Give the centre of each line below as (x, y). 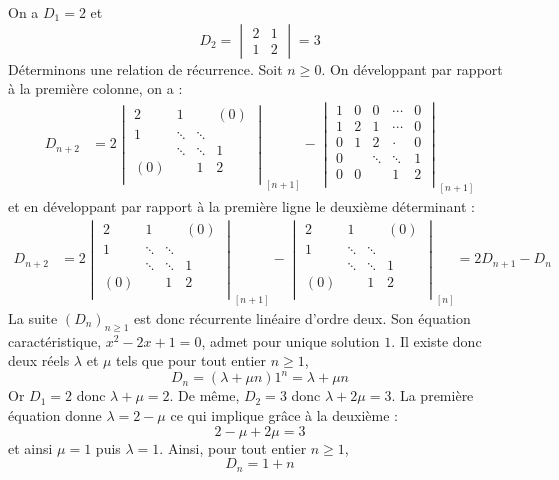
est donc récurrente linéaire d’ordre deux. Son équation (302, 317)
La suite (33, 317)
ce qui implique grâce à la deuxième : (284, 414)
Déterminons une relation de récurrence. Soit (145, 68)
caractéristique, (55, 340)
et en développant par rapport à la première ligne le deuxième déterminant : (241, 206)
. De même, (204, 395)
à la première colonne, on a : (95, 88)
